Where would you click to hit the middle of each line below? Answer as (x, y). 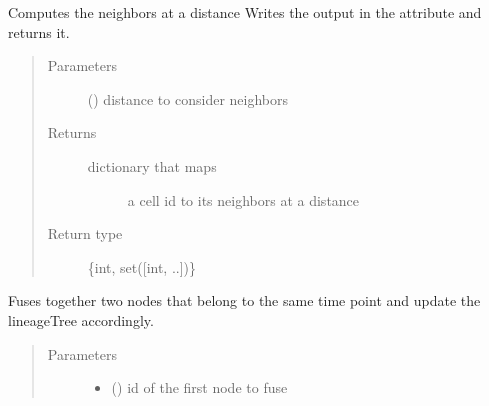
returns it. (39, 31)
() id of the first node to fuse (199, 387)
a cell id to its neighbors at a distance (243, 199)
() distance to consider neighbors (187, 98)
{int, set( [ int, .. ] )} (142, 266)
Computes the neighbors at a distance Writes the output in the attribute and (245, 12)
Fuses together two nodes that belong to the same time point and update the (244, 300)
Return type (85, 233)
